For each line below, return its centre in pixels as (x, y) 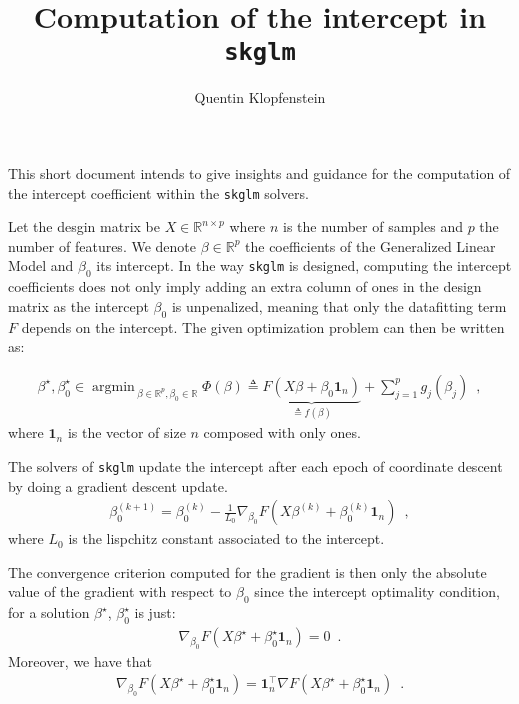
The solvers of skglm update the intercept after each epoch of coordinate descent (255, 465)
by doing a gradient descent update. (118, 485)
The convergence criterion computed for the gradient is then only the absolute (247, 571)
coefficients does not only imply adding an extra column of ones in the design (245, 286)
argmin (113, 386)
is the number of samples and (373, 226)
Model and (41, 265)
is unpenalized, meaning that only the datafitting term (339, 305)
